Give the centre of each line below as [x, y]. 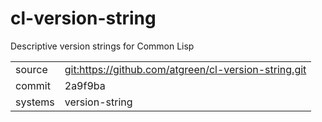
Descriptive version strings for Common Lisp [102, 46]
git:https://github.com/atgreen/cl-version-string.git [185, 69]
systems [35, 102]
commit [33, 85]
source [31, 69]
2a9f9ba [85, 85]
